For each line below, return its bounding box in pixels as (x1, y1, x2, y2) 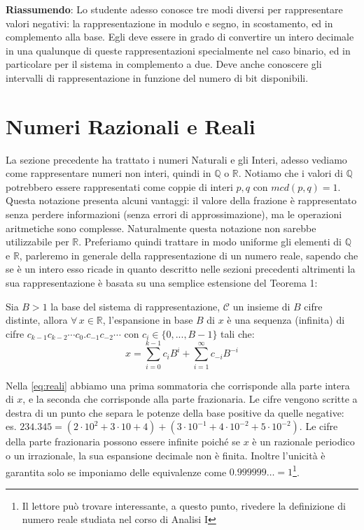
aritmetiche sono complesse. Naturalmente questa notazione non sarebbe (6, 220, 316, 235)
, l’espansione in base (102, 313, 193, 327)
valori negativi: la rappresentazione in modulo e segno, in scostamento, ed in (6, 15, 333, 30)
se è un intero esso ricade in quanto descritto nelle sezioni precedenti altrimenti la (6, 262, 356, 276)
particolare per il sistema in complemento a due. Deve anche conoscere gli (6, 57, 322, 71)
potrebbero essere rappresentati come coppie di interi (6, 179, 233, 194)
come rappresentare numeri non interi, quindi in (6, 166, 211, 180)
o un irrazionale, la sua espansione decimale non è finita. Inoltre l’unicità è (6, 447, 325, 462)
